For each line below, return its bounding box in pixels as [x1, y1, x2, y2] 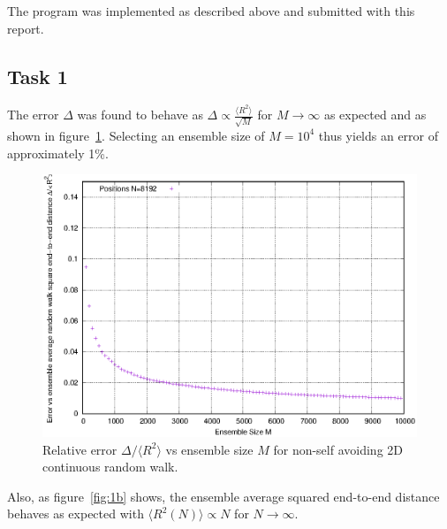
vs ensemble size [165, 440, 254, 458]
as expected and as [323, 105, 427, 124]
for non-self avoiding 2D [273, 440, 403, 458]
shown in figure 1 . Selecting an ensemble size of [7, 126, 265, 144]
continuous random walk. [42, 457, 178, 476]
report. [7, 19, 44, 37]
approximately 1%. [7, 143, 109, 162]
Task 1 [7, 62, 68, 89]
